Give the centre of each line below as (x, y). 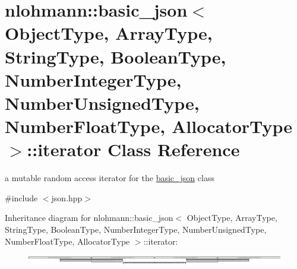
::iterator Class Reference (133, 149)
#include (21, 197)
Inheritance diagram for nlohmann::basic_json (89, 218)
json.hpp (67, 197)
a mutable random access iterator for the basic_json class (110, 178)
